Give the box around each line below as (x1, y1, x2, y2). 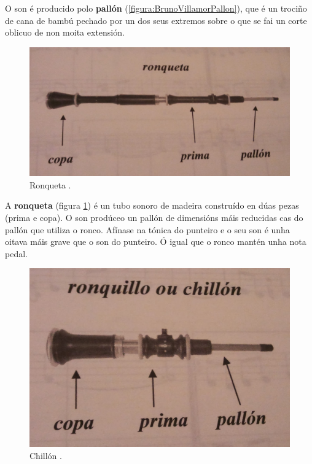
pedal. (5, 247, 28, 260)
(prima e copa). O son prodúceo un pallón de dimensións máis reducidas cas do (5, 211, 303, 223)
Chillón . (29, 449, 62, 462)
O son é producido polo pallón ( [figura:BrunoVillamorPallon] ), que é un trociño (5, 2, 307, 14)
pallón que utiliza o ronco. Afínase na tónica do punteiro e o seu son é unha (5, 223, 290, 236)
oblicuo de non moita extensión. (5, 26, 125, 39)
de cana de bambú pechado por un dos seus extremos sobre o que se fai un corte (5, 14, 307, 26)
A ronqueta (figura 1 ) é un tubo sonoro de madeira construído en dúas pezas (5, 199, 299, 212)
